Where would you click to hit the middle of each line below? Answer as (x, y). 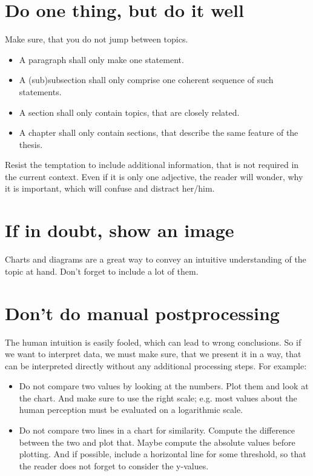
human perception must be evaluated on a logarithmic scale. (131, 410)
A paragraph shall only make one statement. (101, 59)
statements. (40, 91)
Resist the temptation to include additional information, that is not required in (152, 165)
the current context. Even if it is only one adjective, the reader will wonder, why (154, 176)
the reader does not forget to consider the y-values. (114, 465)
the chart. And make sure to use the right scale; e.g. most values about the (158, 397)
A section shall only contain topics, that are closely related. (129, 112)
